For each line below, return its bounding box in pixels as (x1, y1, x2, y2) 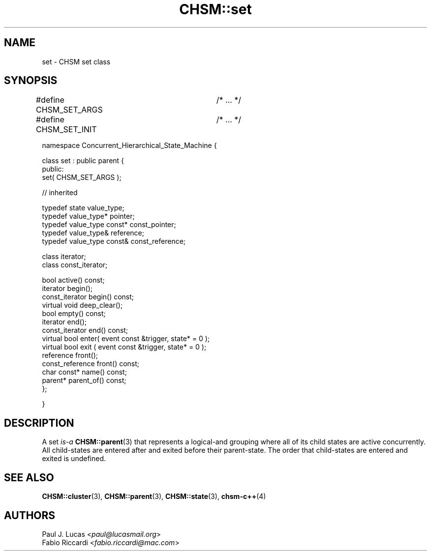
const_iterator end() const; (42, 326, 128, 335)
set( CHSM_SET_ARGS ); (42, 173, 122, 182)
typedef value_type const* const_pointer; (42, 220, 176, 229)
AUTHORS (4, 509, 56, 522)
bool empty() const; (42, 309, 106, 318)
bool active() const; (42, 276, 105, 285)
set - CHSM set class (42, 57, 111, 66)
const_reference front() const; (42, 359, 140, 368)
